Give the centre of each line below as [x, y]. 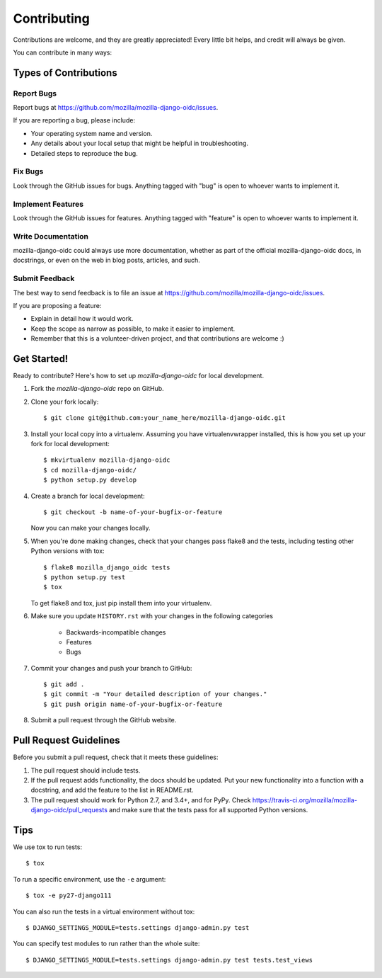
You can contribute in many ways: [63, 52]
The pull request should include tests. [86, 770]
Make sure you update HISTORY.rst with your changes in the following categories [152, 616]
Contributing [51, 18]
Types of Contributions [65, 73]
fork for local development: [70, 444]
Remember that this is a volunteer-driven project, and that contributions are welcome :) [157, 339]
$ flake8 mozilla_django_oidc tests [107, 567]
